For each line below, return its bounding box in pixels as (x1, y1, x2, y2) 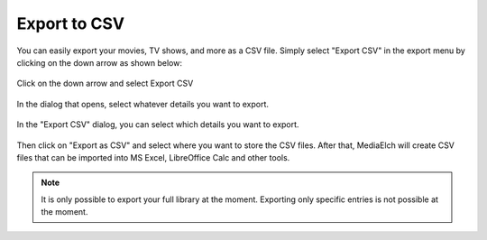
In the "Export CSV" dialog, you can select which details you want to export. (16, 119, 299, 130)
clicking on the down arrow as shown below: (16, 57, 182, 68)
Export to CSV (16, 14, 125, 33)
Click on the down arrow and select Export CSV (16, 78, 194, 89)
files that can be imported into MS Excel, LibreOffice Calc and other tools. (16, 152, 290, 162)
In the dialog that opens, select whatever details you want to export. (16, 98, 270, 109)
